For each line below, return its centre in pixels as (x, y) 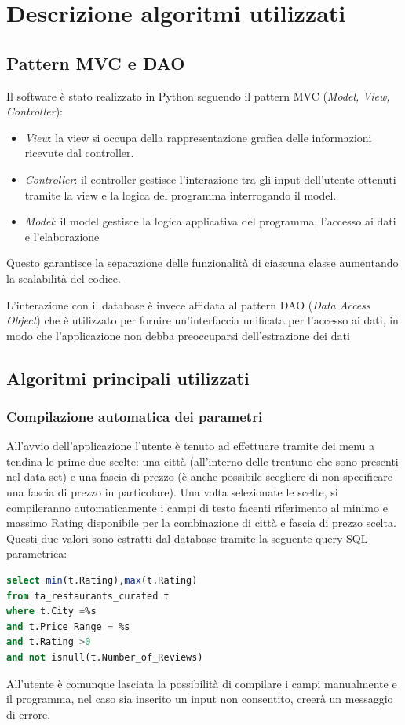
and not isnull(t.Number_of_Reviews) (105, 658)
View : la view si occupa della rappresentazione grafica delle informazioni (198, 137)
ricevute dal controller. (79, 153)
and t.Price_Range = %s (68, 626)
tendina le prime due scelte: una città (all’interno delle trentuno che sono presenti (202, 461)
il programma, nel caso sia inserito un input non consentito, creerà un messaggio (200, 699)
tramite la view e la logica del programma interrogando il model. (181, 194)
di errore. (29, 714)
